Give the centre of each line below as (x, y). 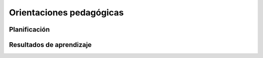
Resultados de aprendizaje (50, 45)
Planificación (29, 29)
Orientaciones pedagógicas (66, 12)
